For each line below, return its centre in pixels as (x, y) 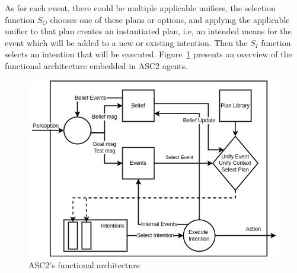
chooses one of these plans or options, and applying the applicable (170, 19)
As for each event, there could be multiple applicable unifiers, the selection (140, 8)
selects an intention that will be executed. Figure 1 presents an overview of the (148, 54)
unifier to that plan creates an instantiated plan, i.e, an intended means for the (148, 31)
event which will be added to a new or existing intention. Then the (126, 42)
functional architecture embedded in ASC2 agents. (96, 65)
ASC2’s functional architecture (84, 264)
